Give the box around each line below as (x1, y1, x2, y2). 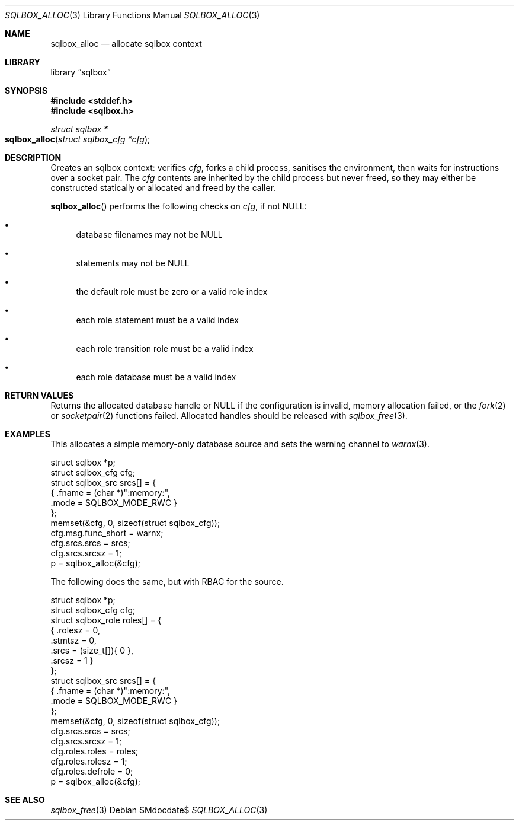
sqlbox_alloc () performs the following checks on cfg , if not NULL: (50, 201, 307, 211)
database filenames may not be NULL (76, 230, 223, 240)
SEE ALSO (5, 795, 45, 805)
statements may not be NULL (76, 258, 190, 268)
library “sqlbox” (50, 67, 111, 77)
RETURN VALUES (5, 390, 74, 400)
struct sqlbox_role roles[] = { (50, 615, 162, 625)
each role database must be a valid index (76, 372, 236, 382)
